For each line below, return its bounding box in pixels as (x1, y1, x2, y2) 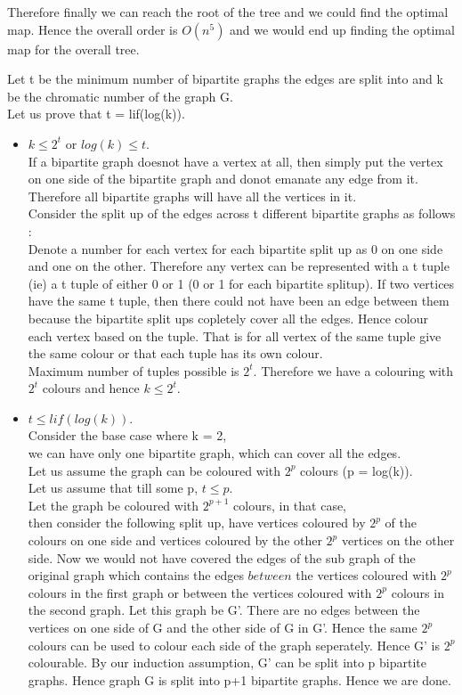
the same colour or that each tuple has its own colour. (28, 344, 323, 363)
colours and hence (42, 379, 140, 397)
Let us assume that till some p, (28, 478, 199, 497)
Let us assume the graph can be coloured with (28, 461, 281, 479)
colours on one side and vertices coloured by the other (28, 531, 322, 550)
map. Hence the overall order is (7, 20, 178, 38)
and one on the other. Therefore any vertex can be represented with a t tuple (28, 257, 450, 275)
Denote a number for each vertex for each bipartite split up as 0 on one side (28, 239, 443, 258)
